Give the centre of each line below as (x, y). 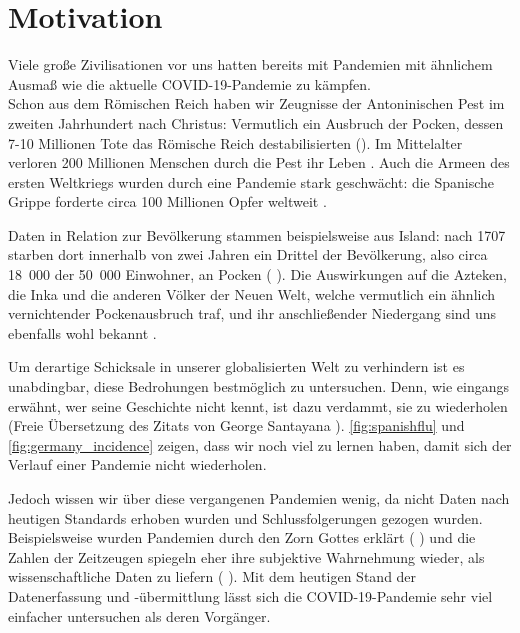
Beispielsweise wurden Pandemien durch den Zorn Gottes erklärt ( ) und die (242, 537)
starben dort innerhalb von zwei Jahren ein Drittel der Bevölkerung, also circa (248, 254)
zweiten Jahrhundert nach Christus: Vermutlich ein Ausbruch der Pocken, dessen (256, 122)
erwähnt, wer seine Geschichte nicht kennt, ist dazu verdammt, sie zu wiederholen (258, 405)
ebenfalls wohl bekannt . (82, 332)
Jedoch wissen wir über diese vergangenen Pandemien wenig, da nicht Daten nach (259, 498)
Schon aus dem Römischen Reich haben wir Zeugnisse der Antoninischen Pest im (256, 103)
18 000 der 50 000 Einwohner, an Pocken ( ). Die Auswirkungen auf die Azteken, (257, 274)
